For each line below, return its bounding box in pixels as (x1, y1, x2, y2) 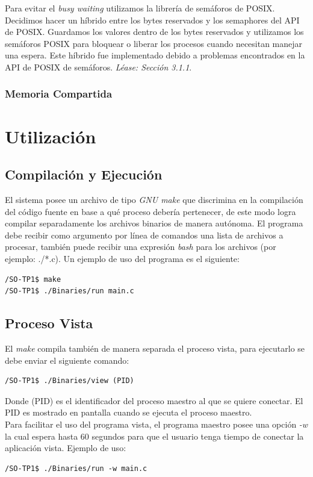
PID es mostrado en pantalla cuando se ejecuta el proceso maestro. (5, 406, 252, 419)
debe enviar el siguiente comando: (5, 354, 129, 366)
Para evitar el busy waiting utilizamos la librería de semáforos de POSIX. (5, 2, 275, 14)
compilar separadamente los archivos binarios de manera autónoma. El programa (5, 217, 303, 229)
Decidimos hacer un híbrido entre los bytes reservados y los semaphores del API (5, 13, 300, 26)
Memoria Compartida (5, 86, 113, 101)
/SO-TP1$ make (5, 275, 61, 284)
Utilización (5, 123, 96, 148)
